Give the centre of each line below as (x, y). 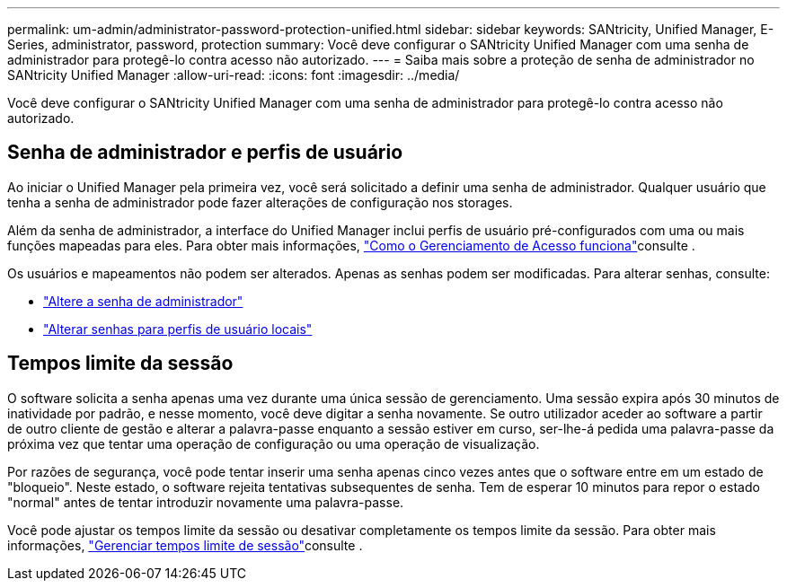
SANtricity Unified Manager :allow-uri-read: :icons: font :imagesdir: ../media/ (234, 75)
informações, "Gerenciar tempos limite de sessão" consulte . (185, 545)
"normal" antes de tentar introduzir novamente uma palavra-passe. (206, 502)
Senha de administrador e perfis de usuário (205, 153)
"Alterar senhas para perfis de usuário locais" (178, 329)
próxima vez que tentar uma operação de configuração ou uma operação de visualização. (274, 443)
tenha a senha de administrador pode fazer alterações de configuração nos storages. (260, 202)
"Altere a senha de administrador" (143, 301)
